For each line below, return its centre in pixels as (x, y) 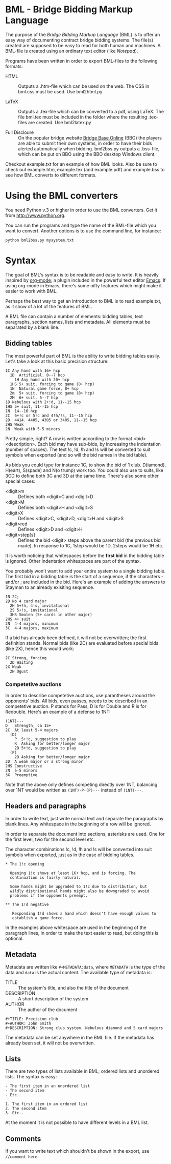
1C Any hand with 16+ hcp (33, 370)
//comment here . (22, 1157)
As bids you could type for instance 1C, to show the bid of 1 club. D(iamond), (86, 465)
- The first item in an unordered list (48, 1086)
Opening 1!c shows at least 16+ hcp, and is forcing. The (73, 873)
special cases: (20, 481)
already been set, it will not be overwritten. (50, 1043)
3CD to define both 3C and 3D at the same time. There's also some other (82, 476)
